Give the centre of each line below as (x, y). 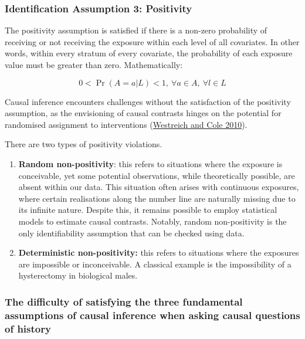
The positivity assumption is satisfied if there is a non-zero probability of (136, 30)
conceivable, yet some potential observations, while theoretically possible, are (157, 175)
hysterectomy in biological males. (78, 275)
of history (28, 328)
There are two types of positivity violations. (84, 144)
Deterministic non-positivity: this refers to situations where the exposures (159, 252)
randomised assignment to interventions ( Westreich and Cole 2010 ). (126, 124)
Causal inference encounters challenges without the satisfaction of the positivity (148, 101)
